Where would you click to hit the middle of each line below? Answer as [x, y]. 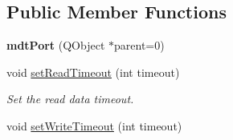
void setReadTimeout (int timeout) [93, 72]
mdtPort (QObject [56, 45]
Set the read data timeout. [70, 99]
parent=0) [139, 45]
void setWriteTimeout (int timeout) [94, 125]
